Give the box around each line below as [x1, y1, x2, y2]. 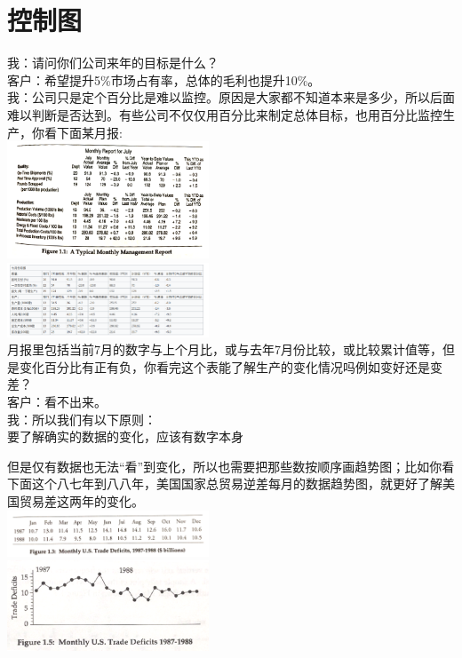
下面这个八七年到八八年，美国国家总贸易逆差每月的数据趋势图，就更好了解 [7, 474, 442, 493]
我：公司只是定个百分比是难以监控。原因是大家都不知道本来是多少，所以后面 [7, 88, 455, 107]
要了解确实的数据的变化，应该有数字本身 [7, 427, 243, 446]
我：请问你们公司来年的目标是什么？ [7, 53, 219, 72]
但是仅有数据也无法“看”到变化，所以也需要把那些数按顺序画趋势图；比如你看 [7, 456, 455, 475]
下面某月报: [56, 123, 123, 141]
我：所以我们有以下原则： [7, 409, 156, 428]
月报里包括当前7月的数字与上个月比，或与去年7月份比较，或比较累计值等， [7, 340, 442, 359]
